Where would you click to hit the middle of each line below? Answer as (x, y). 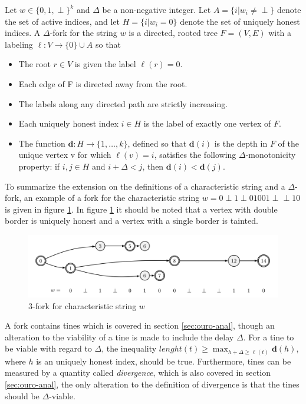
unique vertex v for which (65, 155)
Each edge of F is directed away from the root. (103, 83)
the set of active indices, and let (62, 21)
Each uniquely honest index (68, 123)
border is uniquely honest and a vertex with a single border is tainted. (131, 221)
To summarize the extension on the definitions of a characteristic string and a (145, 186)
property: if (39, 166)
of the (288, 143)
